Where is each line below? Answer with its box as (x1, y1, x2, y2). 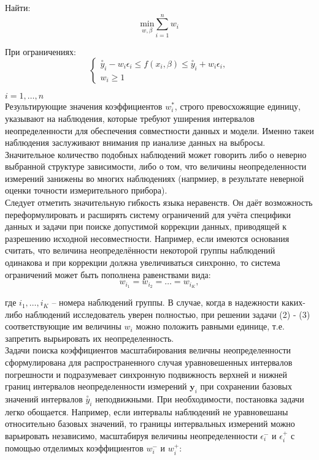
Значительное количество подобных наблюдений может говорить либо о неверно (5, 148, 307, 160)
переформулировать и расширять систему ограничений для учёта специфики (5, 208, 291, 221)
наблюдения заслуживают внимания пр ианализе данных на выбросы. (5, 136, 266, 149)
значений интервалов (5, 393, 83, 405)
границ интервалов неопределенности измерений (5, 380, 187, 393)
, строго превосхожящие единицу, (174, 100, 301, 113)
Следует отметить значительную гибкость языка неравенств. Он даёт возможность (5, 196, 313, 209)
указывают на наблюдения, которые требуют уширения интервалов (5, 111, 255, 124)
